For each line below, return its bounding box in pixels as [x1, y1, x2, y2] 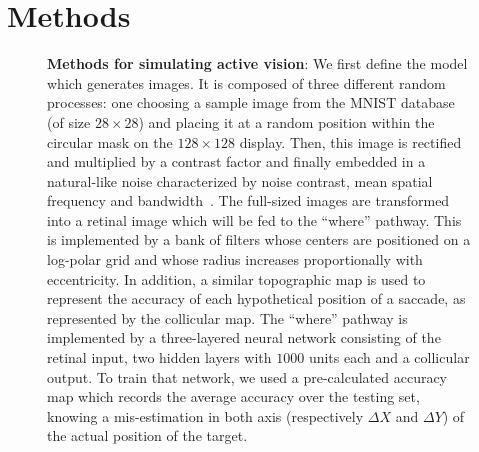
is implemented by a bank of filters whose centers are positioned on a [47, 229, 471, 250]
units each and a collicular [308, 347, 470, 368]
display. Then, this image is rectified [239, 131, 462, 152]
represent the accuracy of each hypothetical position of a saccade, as [47, 288, 466, 309]
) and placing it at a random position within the [138, 111, 435, 132]
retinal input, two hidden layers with [47, 347, 272, 368]
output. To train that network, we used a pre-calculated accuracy [47, 366, 448, 387]
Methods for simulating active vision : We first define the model [47, 53, 468, 74]
